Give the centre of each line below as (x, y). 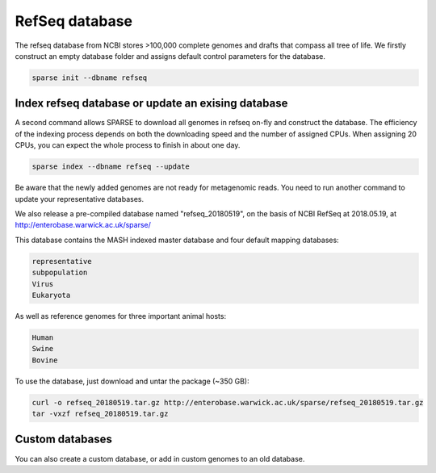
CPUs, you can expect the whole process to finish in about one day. (128, 145)
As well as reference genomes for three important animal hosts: (120, 316)
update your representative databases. (80, 199)
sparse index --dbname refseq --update (111, 167)
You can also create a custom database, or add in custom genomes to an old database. (160, 458)
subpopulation (60, 273)
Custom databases (63, 440)
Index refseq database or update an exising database (151, 104)
